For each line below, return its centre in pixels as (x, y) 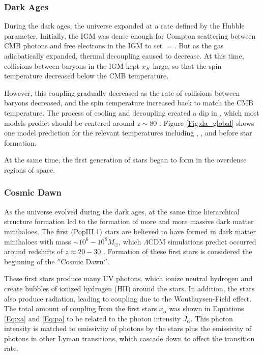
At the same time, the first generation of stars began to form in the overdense (125, 160)
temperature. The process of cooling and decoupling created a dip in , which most (132, 112)
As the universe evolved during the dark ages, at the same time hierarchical (122, 211)
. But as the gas (199, 46)
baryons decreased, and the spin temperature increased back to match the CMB (129, 103)
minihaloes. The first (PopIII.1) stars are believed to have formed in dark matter (130, 231)
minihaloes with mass (38, 241)
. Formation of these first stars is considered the (178, 251)
